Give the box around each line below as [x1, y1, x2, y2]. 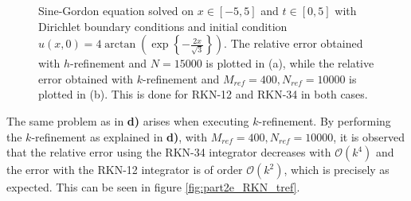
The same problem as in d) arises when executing [6, 112, 249, 129]
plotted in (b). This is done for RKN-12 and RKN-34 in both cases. [38, 86, 368, 102]
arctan [104, 39, 136, 51]
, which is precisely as [284, 161, 389, 178]
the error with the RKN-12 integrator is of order [6, 161, 243, 178]
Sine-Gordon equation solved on [38, 2, 194, 18]
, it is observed [333, 128, 405, 145]
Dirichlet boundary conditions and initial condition [38, 17, 288, 34]
